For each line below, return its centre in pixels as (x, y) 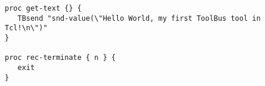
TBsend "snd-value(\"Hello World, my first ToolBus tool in (139, 18)
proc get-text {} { (43, 8)
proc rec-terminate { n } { (60, 58)
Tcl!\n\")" (26, 28)
